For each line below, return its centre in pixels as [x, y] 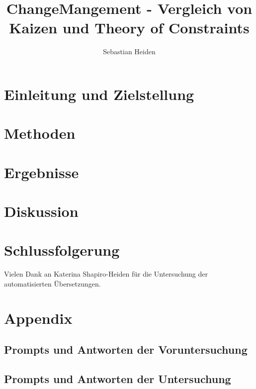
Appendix [38, 318]
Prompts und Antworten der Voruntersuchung [126, 349]
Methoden [40, 133]
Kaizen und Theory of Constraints [129, 28]
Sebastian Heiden [129, 51]
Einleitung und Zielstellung [99, 94]
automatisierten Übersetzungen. [52, 283]
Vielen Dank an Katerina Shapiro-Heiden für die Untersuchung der [106, 274]
